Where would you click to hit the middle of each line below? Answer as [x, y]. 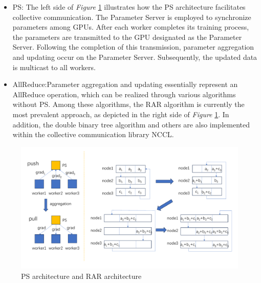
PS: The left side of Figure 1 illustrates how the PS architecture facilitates [129, 7]
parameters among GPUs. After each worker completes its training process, [131, 27]
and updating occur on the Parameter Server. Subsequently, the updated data [135, 57]
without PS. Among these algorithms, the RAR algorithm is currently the [128, 104]
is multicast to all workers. [54, 67]
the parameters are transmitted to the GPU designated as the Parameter [127, 37]
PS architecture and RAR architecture [81, 276]
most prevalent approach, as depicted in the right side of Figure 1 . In [121, 114]
